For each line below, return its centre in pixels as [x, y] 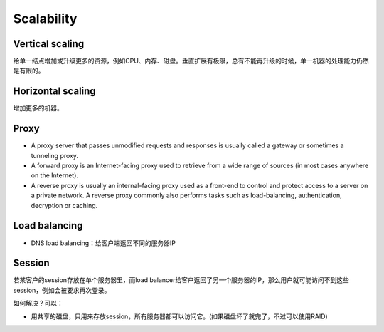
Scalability [45, 19]
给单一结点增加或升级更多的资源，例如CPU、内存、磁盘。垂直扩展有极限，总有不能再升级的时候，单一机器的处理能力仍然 [191, 61]
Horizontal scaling [54, 92]
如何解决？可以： [38, 304]
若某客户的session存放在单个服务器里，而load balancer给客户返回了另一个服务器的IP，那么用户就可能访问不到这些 [181, 280]
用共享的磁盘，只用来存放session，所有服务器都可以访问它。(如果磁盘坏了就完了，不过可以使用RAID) [180, 316]
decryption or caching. [64, 205]
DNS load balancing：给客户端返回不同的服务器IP [103, 243]
